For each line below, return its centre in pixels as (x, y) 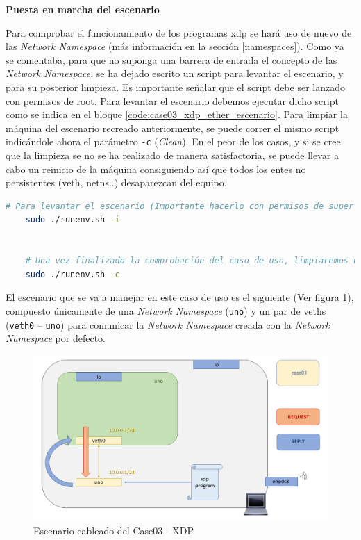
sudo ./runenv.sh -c (73, 274)
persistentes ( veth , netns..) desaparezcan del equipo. (116, 182)
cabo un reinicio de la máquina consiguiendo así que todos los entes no (156, 169)
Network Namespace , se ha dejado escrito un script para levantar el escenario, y (175, 73)
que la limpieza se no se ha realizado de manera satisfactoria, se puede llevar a (172, 155)
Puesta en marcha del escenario (83, 9)
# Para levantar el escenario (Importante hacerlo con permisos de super (180, 206)
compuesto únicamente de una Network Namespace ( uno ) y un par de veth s (166, 310)
